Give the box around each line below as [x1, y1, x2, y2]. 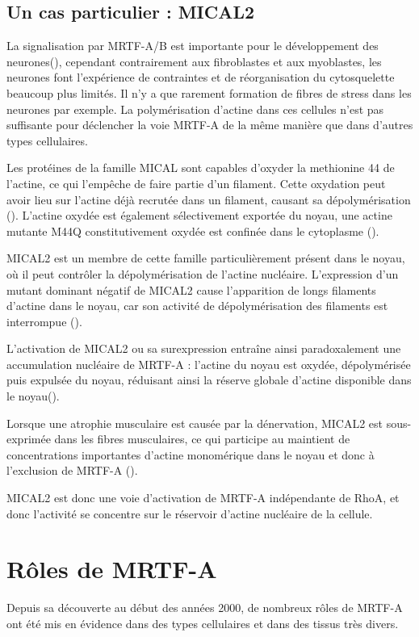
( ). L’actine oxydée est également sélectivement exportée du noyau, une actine [6, 207, 392, 224]
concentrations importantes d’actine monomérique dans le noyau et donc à [6, 446, 375, 463]
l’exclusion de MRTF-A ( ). [6, 462, 138, 479]
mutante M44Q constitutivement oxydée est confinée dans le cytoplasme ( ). [6, 222, 379, 239]
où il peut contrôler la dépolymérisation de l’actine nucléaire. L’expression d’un [6, 265, 399, 282]
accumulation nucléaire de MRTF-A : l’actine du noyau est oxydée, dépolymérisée [6, 355, 411, 372]
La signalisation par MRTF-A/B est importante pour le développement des [6, 37, 379, 54]
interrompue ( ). [6, 312, 82, 329]
